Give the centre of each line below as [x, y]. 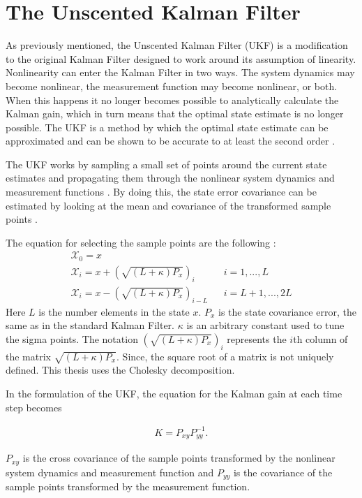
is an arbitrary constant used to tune [265, 325]
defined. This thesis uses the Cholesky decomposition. [120, 370]
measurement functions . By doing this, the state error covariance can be [161, 192]
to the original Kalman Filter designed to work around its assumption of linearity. [181, 58]
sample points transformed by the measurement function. [128, 486]
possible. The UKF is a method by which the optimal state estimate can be [167, 127]
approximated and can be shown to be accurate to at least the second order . [171, 141]
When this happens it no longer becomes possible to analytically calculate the [172, 100]
